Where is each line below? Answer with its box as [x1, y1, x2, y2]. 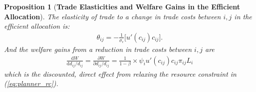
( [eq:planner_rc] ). [4, 78, 58, 89]
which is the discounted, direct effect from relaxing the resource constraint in [4, 68, 237, 79]
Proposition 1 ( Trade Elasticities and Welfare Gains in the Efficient [4, 1, 241, 11]
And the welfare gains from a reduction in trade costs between [4, 44, 192, 54]
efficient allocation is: [4, 21, 70, 31]
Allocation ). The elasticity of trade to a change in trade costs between [4, 11, 221, 21]
